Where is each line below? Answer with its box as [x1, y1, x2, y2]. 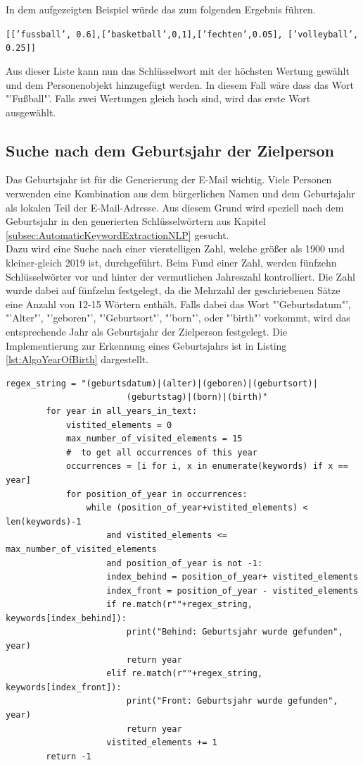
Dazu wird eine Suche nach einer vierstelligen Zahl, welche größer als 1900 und [6, 241, 345, 256]
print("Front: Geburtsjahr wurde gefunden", [126, 696, 338, 706]
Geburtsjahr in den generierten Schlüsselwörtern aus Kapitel [6, 214, 266, 228]
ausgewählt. [6, 104, 56, 119]
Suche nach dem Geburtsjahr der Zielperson [6, 139, 334, 161]
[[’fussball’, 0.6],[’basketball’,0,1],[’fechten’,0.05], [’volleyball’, [6, 29, 359, 39]
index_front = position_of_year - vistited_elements [106, 585, 359, 596]
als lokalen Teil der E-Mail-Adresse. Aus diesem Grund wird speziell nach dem [6, 200, 344, 214]
